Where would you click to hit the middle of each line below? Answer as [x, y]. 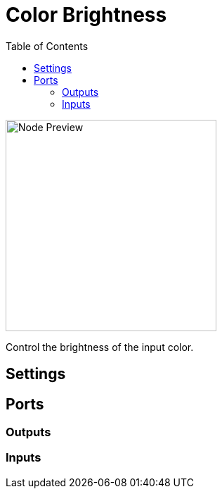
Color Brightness [86, 15]
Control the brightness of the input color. [100, 347]
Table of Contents [47, 46]
